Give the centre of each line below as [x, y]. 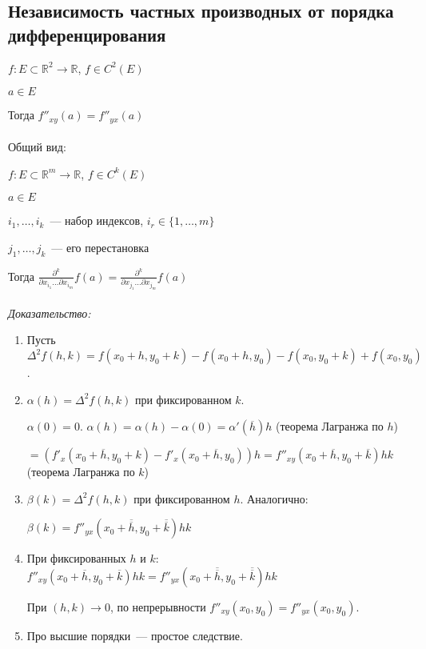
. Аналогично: [274, 498]
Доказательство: [50, 312]
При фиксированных [76, 558]
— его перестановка [100, 248]
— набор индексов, [97, 220]
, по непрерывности [158, 606]
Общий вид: [37, 147]
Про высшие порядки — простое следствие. [135, 635]
